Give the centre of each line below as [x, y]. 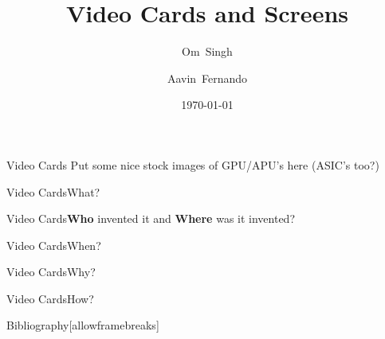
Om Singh [207, 51]
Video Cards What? [53, 191]
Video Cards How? [50, 298]
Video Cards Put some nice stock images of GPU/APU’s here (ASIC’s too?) [193, 164]
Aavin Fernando [207, 78]
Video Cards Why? [51, 272]
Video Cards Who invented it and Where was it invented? [151, 218]
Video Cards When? [54, 245]
